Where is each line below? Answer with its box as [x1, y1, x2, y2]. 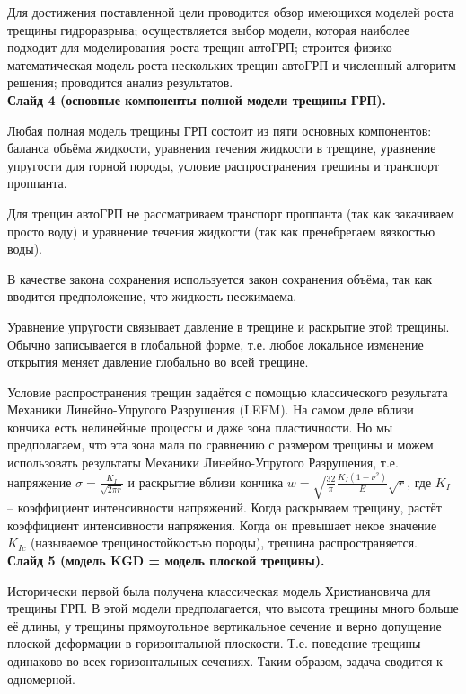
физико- [354, 38, 397, 57]
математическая [7, 55, 92, 74]
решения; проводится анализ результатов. [7, 73, 233, 92]
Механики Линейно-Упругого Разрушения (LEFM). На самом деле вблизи [7, 400, 414, 419]
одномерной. [7, 669, 75, 688]
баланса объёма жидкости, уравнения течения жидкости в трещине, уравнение [7, 138, 436, 157]
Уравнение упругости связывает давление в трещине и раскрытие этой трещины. [7, 316, 450, 335]
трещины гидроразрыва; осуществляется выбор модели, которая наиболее [7, 20, 410, 39]
